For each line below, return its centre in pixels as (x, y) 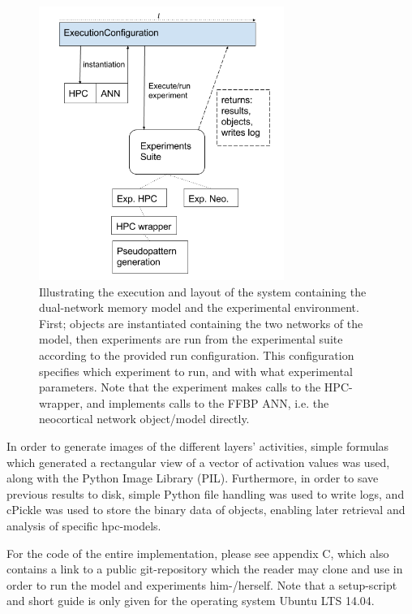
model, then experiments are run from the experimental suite (191, 339)
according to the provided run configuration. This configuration (197, 355)
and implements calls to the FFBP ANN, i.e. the (208, 402)
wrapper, (61, 402)
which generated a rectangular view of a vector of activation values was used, (198, 462)
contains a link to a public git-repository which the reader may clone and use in (205, 569)
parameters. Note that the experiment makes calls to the (180, 387)
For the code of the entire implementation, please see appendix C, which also (198, 553)
